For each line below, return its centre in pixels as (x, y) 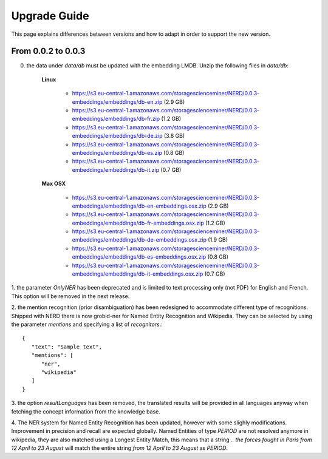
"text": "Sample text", (67, 347)
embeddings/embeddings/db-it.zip (116, 169)
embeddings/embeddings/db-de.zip (118, 136)
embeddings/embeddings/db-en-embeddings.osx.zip (139, 206)
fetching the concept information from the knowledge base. (86, 411)
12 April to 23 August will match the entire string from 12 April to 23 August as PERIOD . (119, 448)
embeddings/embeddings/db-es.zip (117, 152)
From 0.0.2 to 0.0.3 (48, 51)
